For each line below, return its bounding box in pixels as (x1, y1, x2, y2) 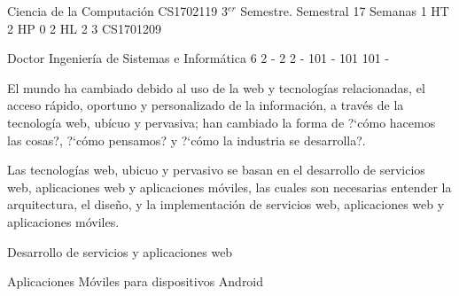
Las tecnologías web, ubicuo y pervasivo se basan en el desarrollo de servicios (7, 160, 425, 179)
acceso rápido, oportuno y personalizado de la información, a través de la (7, 96, 404, 114)
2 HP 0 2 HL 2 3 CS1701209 (7, 19, 161, 37)
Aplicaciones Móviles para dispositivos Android (7, 272, 264, 291)
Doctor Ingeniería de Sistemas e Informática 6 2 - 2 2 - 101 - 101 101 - (7, 49, 390, 67)
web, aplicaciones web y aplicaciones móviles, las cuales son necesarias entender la (7, 177, 452, 196)
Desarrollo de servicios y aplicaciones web (7, 242, 233, 261)
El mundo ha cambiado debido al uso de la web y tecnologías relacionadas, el (7, 78, 425, 97)
